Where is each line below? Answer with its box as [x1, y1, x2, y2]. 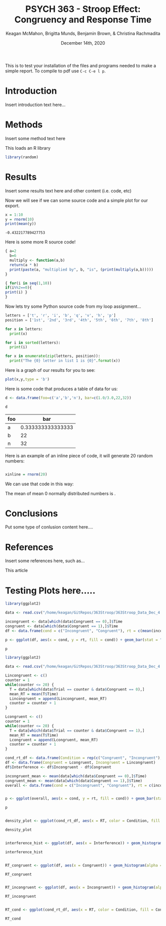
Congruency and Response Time [14, 14, 152, 25]
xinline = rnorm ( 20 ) [5, 472, 48, 477]
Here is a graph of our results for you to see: [5, 367, 95, 373]
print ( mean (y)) [5, 222, 37, 227]
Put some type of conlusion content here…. [5, 524, 93, 530]
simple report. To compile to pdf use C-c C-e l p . [5, 68, 106, 74]
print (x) [9, 331, 28, 336]
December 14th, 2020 [61, 40, 105, 46]
